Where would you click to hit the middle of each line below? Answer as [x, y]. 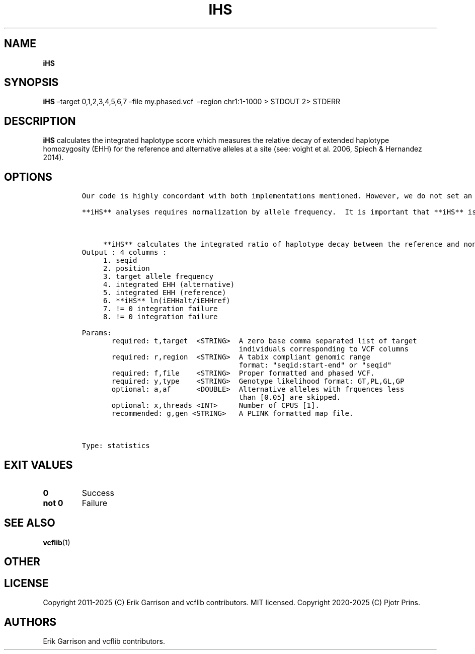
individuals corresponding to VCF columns [324, 349]
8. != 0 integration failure [160, 317]
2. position [126, 269]
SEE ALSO [30, 523]
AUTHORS [30, 622]
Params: [97, 333]
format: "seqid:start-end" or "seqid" [315, 365]
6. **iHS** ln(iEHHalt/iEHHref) [167, 301]
